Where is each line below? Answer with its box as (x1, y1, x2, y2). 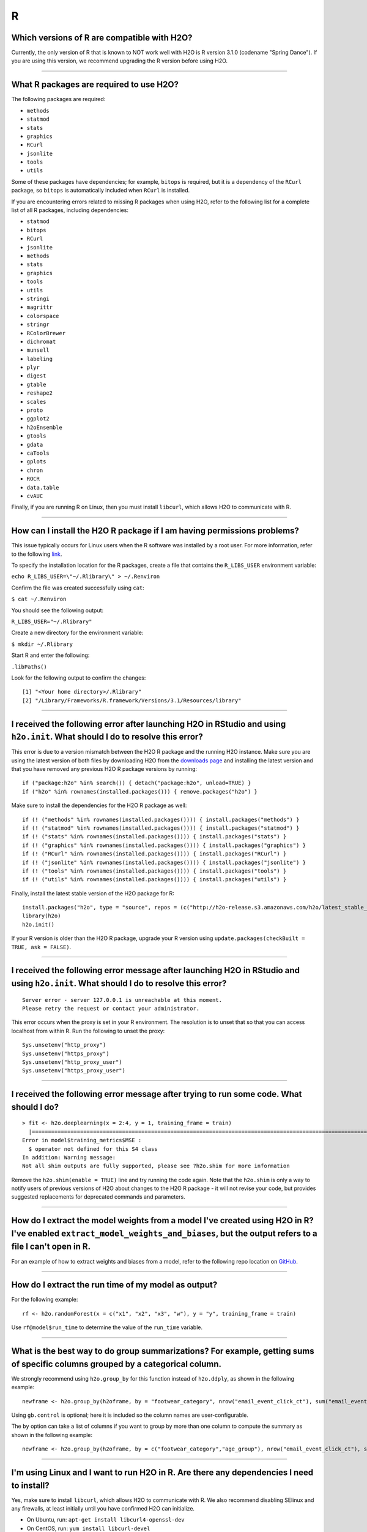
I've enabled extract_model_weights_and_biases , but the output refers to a (11, 1228, 317, 1238)
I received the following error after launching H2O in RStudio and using (11, 719, 286, 729)
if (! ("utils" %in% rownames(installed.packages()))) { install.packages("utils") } (22, 876, 287, 883)
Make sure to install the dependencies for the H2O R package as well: (11, 802, 187, 809)
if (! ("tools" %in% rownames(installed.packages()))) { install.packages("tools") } (22, 867, 287, 874)
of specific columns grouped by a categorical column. (11, 1359, 222, 1369)
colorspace (26, 313, 59, 319)
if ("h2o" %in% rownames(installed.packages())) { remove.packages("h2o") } (22, 788, 258, 795)
